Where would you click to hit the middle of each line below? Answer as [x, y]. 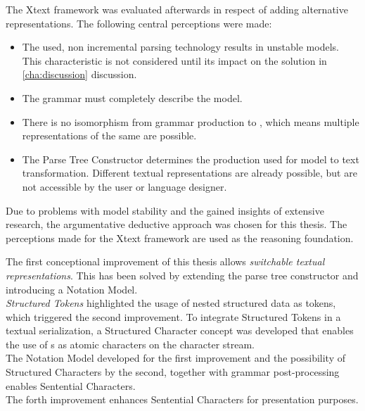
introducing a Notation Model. [72, 289]
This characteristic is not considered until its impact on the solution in [174, 60]
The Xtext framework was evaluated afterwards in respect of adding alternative [177, 9]
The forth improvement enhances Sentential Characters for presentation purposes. [182, 399]
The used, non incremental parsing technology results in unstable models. [180, 47]
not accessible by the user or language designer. [124, 186]
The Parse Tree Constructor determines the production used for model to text [191, 159]
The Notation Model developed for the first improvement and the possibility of [175, 358]
